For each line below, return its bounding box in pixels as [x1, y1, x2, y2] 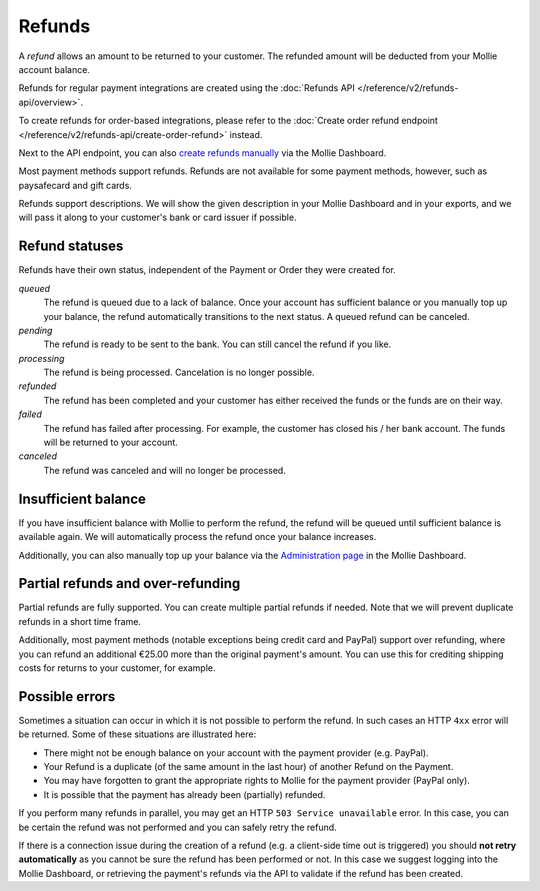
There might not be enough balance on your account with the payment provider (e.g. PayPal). [43, 746, 429, 759]
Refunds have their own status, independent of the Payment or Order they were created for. [18, 264, 397, 276]
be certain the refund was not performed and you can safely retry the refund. [18, 821, 337, 833]
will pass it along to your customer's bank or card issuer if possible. [18, 211, 297, 224]
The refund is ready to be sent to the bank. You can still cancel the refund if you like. [43, 338, 392, 350]
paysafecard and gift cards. [18, 179, 132, 191]
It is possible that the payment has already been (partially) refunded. [43, 788, 326, 800]
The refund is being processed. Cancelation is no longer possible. [43, 366, 315, 379]
